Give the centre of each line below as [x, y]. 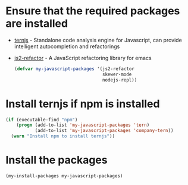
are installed [37, 23]
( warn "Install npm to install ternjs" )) [63, 136]
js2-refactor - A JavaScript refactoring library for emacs [83, 58]
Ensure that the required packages [93, 11]
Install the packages [57, 160]
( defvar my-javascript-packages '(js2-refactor [74, 69]
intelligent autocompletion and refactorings [67, 46]
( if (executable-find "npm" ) [42, 120]
